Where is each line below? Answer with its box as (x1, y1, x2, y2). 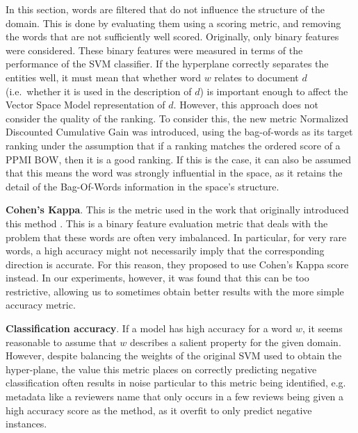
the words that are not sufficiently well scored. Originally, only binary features (6, 29, 339, 44)
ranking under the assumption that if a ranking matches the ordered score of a (6, 138, 341, 152)
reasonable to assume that (6, 334, 117, 349)
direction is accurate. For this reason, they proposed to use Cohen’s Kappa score (6, 256, 349, 271)
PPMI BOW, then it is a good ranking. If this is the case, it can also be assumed (6, 152, 351, 166)
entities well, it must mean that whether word (6, 70, 201, 84)
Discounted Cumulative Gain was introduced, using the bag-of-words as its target (6, 124, 353, 139)
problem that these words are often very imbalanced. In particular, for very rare (6, 229, 347, 244)
